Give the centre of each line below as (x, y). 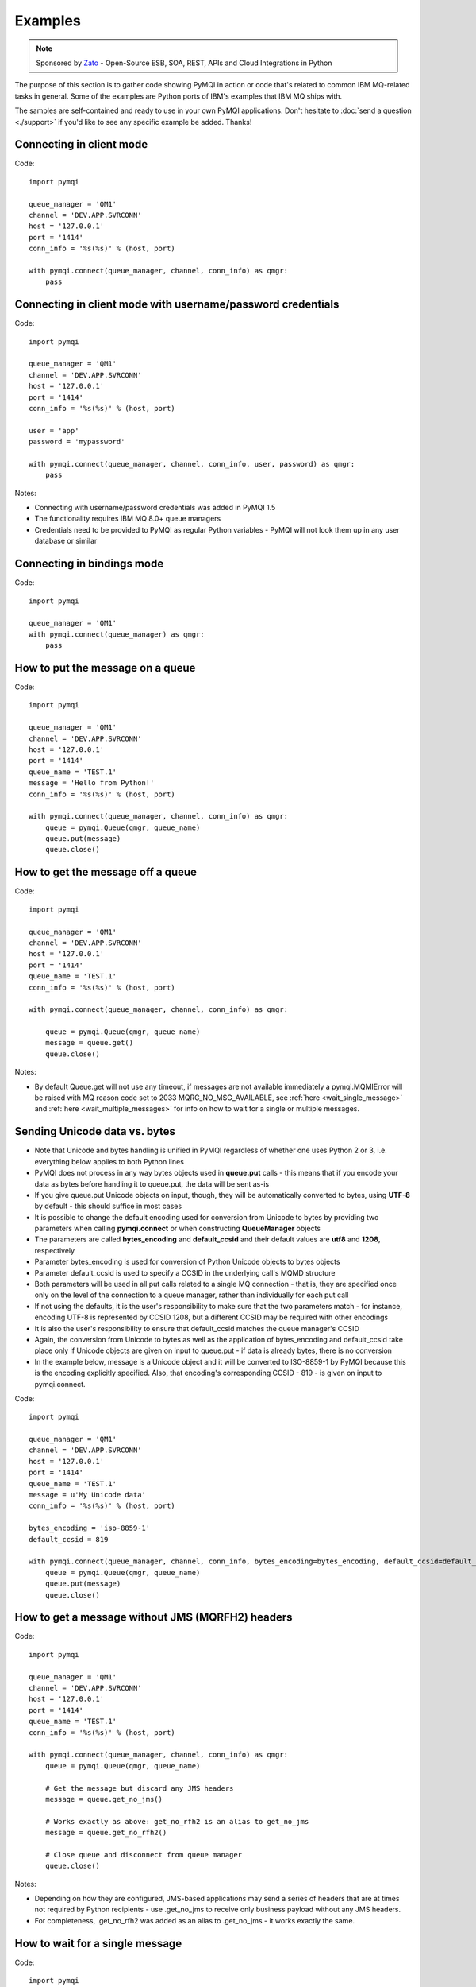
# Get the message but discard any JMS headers (139, 1788)
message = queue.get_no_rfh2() (106, 1833)
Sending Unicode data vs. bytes (95, 1131)
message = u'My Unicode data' (88, 1495)
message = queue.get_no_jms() (104, 1799)
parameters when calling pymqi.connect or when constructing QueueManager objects (178, 1229)
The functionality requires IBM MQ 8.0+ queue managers (128, 519)
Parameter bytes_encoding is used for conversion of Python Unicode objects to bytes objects (187, 1262)
